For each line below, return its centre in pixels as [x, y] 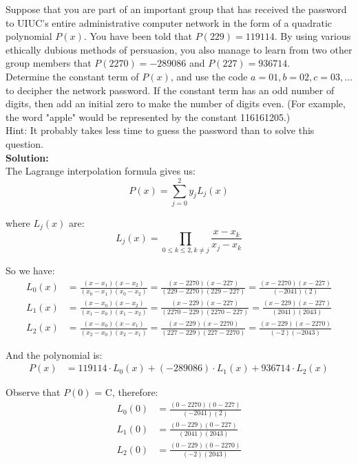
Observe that [33, 392]
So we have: [30, 270]
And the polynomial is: [54, 354]
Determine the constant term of [72, 76]
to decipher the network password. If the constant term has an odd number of [170, 90]
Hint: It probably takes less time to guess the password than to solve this [160, 130]
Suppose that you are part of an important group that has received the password [176, 9]
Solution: [27, 157]
